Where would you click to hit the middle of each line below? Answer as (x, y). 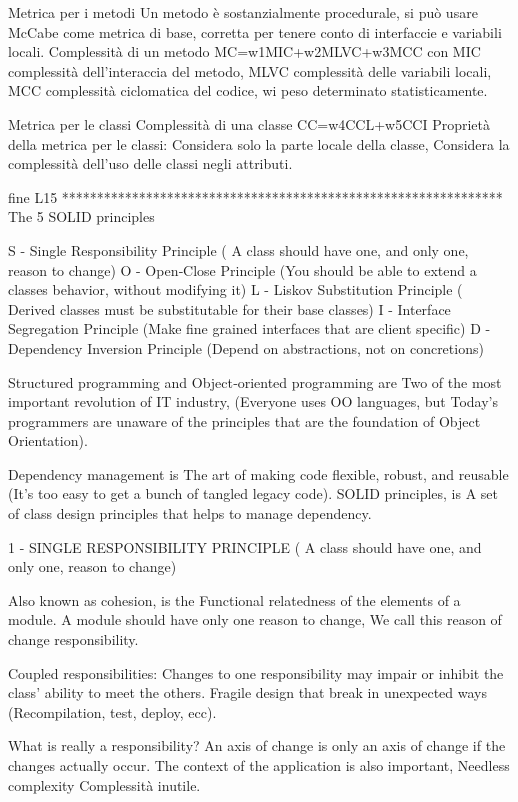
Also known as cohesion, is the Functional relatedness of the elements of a (234, 599)
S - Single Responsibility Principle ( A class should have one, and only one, (238, 249)
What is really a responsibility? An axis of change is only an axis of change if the (257, 745)
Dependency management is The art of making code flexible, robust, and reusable (258, 473)
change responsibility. (73, 639)
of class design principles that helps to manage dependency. (190, 513)
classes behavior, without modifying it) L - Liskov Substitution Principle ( (235, 289)
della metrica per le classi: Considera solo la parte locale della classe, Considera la (259, 143)
